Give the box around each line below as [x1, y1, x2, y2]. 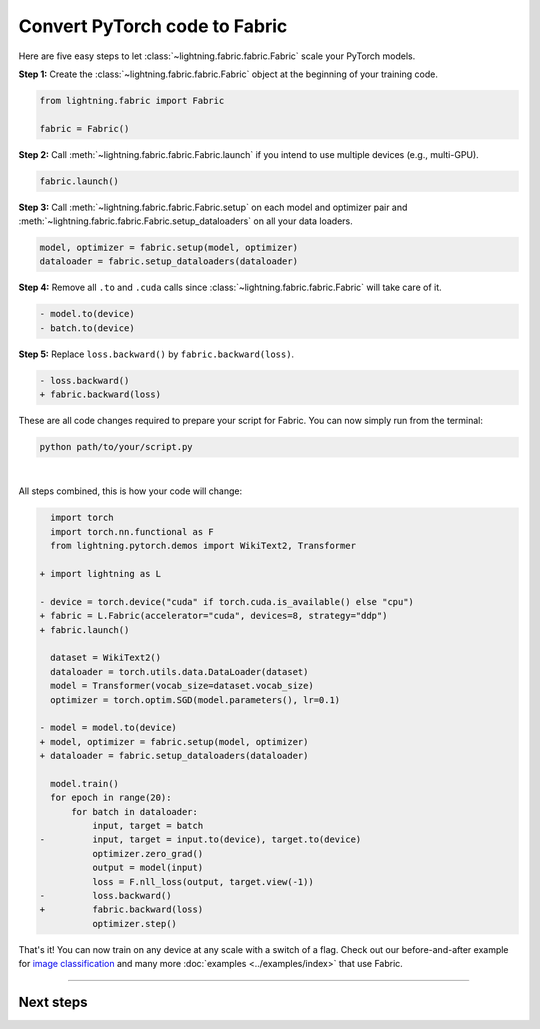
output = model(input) [91, 862, 204, 874]
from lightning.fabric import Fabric [39, 95, 225, 106]
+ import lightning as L [39, 568, 162, 580]
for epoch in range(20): [50, 792, 172, 804]
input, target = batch [91, 820, 204, 832]
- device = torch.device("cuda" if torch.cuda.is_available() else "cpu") [39, 596, 415, 607]
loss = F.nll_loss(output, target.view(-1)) [91, 876, 314, 887]
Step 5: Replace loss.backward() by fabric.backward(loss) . [18, 348, 295, 360]
